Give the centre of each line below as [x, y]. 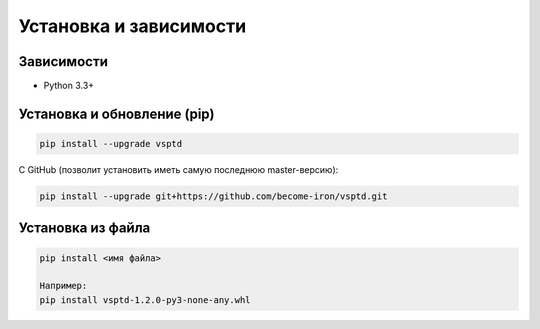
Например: [63, 286]
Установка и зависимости [132, 26]
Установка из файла [84, 228]
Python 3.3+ [69, 86]
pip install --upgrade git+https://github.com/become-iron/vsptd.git [213, 196]
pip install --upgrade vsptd [111, 144]
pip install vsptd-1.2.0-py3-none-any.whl [145, 299]
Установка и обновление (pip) [116, 113]
